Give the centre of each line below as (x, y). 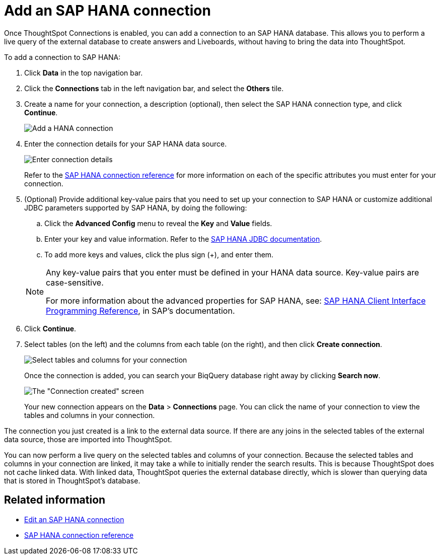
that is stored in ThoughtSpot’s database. (72, 480)
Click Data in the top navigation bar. (84, 73)
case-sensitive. (75, 282)
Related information (55, 500)
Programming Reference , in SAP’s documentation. (140, 310)
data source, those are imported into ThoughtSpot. (88, 439)
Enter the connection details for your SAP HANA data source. (126, 144)
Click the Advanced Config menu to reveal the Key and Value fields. (158, 223)
